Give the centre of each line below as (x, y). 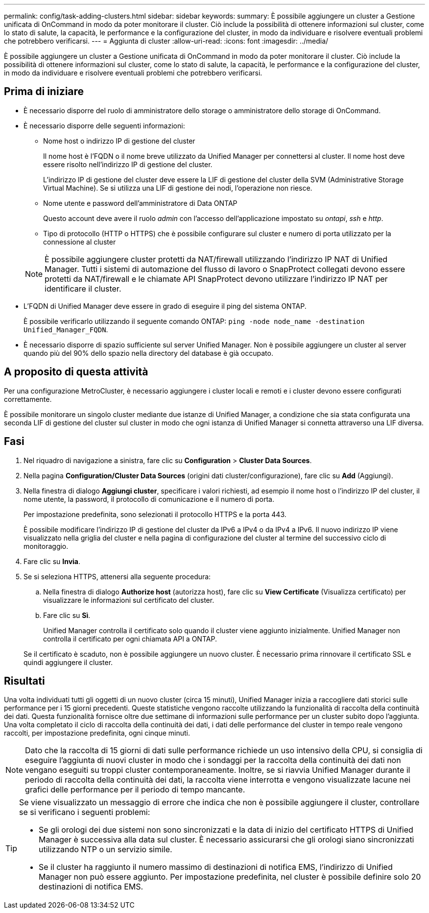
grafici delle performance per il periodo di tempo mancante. (135, 790)
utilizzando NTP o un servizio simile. (106, 850)
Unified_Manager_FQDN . (66, 329)
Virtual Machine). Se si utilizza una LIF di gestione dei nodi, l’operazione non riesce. (178, 188)
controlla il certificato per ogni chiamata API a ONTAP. (130, 639)
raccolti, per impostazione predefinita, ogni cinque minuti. (97, 733)
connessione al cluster (80, 242)
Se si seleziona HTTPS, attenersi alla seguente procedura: (117, 576)
